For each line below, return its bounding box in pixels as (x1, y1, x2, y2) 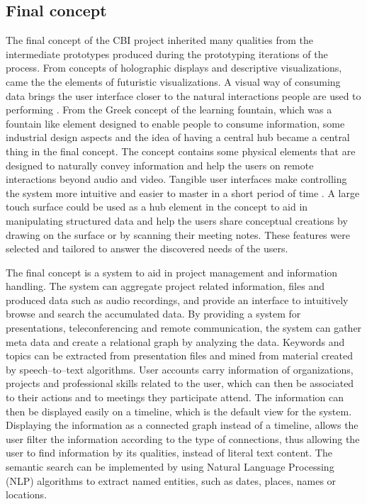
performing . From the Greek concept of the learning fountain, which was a (6, 102, 332, 117)
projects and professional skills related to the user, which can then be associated (6, 376, 354, 391)
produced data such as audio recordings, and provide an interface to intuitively (6, 292, 349, 307)
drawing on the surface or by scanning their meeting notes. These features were (6, 227, 350, 242)
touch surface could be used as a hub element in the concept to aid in (6, 199, 308, 214)
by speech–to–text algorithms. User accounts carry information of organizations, (6, 362, 354, 376)
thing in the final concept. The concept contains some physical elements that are (6, 143, 356, 158)
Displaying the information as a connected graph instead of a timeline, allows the (6, 418, 358, 432)
